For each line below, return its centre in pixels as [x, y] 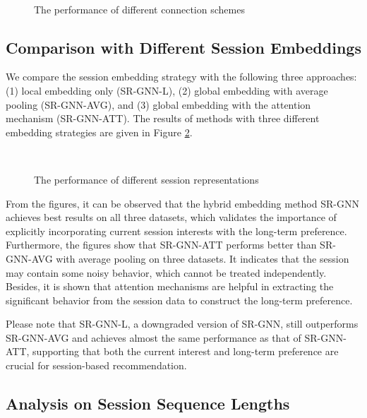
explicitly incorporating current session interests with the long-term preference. [176, 231]
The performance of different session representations [146, 179]
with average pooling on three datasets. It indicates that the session [203, 258]
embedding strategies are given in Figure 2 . [99, 132]
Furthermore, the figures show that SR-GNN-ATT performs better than [161, 245]
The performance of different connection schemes [139, 9]
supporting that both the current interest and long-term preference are [186, 351]
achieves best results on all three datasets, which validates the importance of [171, 217]
